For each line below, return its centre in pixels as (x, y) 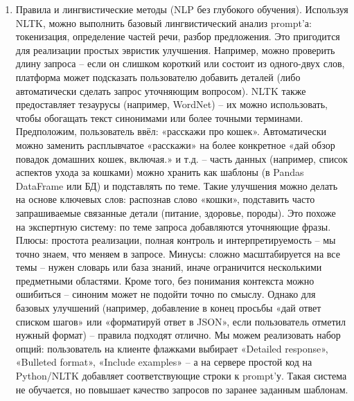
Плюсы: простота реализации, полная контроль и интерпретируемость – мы (176, 240)
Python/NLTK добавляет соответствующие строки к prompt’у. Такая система (181, 376)
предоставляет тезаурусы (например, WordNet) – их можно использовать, (171, 104)
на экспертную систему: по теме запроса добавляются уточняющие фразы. (173, 226)
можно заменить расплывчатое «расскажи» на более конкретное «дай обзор (175, 144)
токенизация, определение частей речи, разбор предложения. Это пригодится (178, 36)
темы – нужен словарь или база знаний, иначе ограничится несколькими (169, 267)
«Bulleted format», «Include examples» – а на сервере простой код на (164, 362)
